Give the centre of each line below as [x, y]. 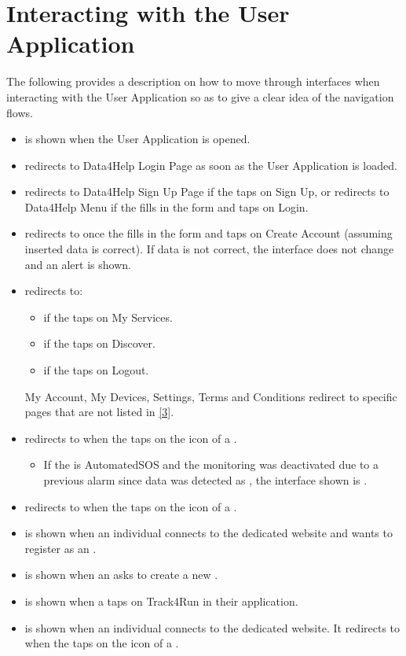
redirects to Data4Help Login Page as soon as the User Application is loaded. [211, 165]
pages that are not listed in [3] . [99, 412]
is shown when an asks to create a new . [121, 575]
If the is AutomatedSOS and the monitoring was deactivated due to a [211, 464]
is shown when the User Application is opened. [137, 139]
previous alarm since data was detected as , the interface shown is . [205, 480]
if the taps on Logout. [96, 370]
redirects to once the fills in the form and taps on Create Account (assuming [208, 233]
